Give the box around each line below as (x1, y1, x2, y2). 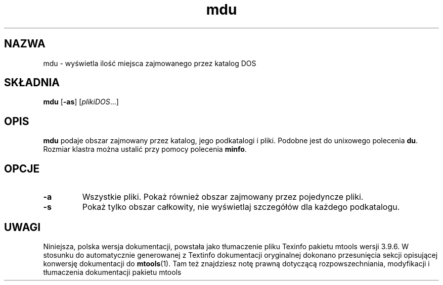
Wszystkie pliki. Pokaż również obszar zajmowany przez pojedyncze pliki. (82, 192, 364, 202)
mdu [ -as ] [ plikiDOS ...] (43, 97, 119, 106)
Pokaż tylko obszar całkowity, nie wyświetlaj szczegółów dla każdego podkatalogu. (82, 202, 400, 212)
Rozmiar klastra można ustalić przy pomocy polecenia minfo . (43, 145, 247, 154)
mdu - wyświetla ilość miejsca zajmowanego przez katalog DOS (43, 59, 256, 68)
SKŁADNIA (4, 76, 60, 89)
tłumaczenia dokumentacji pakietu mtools (43, 267, 182, 276)
